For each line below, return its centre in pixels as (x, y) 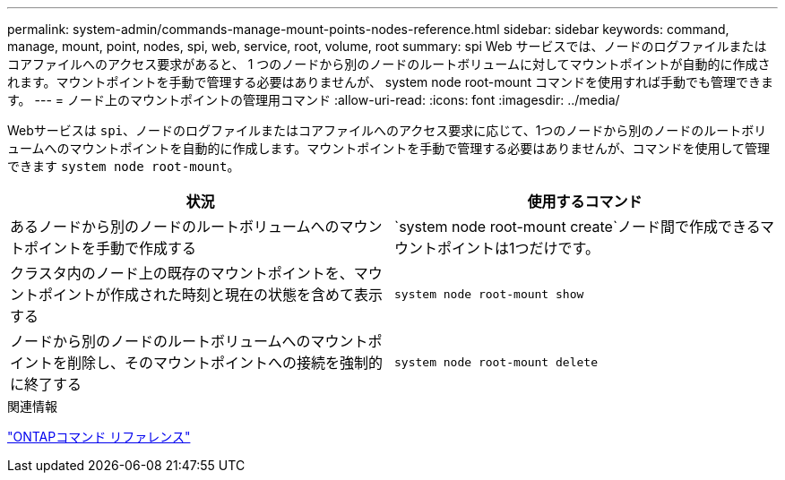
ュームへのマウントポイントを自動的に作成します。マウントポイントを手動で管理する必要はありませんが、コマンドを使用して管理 (389, 148)
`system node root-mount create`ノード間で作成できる (578, 227)
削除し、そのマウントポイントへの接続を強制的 (225, 363)
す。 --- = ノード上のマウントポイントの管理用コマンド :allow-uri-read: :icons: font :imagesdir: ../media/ (314, 100)
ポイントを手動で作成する (111, 248)
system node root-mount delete (496, 362)
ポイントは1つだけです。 (518, 248)
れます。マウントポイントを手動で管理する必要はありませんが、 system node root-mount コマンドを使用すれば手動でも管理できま (390, 82)
